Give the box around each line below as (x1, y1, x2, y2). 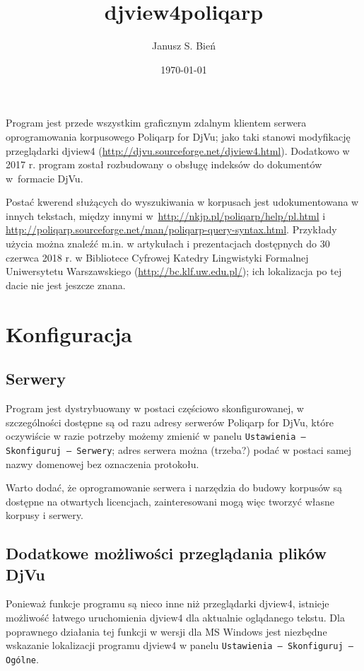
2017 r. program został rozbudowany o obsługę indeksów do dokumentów (6, 157, 322, 172)
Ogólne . (6, 651, 39, 666)
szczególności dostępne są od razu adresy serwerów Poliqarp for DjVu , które (6, 414, 334, 429)
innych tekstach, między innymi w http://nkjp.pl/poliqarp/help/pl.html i (6, 208, 326, 223)
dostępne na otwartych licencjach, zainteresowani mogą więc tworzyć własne (6, 494, 335, 508)
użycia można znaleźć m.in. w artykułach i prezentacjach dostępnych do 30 (6, 236, 330, 251)
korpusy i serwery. (6, 508, 83, 523)
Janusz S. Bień (152, 38, 216, 53)
